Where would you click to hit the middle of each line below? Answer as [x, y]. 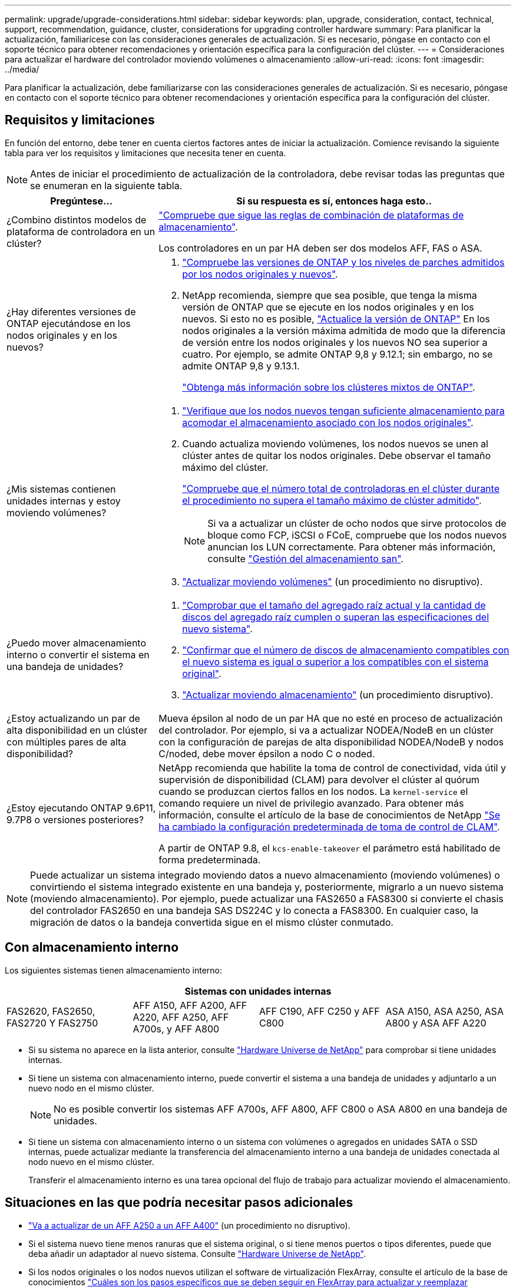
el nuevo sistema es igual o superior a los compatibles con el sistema [335, 661]
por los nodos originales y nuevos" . [260, 274]
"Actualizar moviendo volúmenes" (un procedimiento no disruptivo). [333, 581]
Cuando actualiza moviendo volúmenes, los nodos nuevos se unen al [335, 443]
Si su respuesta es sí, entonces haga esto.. [334, 201]
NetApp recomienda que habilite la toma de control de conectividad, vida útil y [332, 768]
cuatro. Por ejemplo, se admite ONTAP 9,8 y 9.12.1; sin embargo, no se [338, 354]
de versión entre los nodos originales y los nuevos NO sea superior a [335, 342]
